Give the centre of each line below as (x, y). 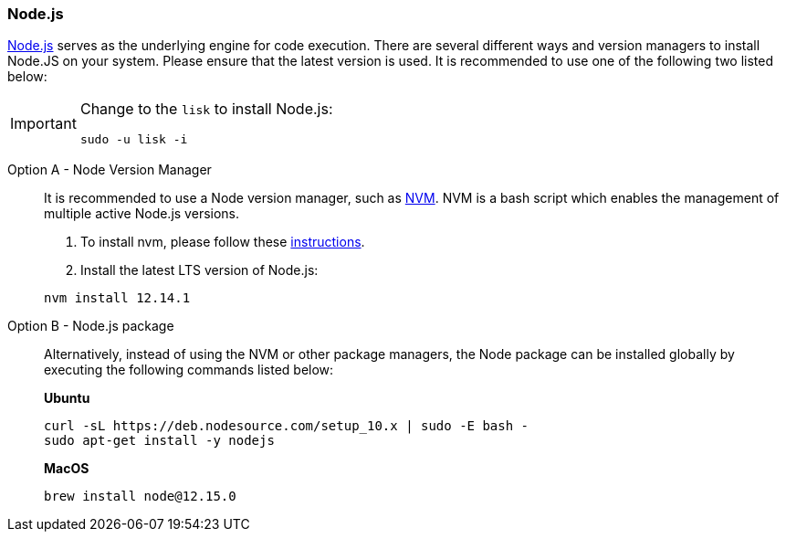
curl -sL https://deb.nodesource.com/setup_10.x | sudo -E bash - (287, 426)
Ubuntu (67, 398)
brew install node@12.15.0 (140, 497)
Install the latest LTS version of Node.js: (199, 270)
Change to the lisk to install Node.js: (206, 109)
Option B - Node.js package (91, 326)
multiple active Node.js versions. (142, 214)
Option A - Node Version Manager (110, 170)
